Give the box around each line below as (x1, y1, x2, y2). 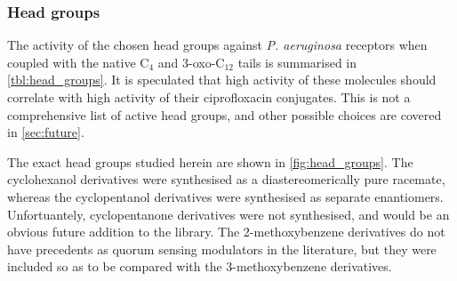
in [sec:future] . (7, 123, 84, 141)
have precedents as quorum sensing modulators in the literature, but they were (7, 239, 437, 258)
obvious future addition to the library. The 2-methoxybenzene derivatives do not (7, 222, 445, 241)
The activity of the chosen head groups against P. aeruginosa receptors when (7, 36, 428, 54)
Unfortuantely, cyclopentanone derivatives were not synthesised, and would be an (7, 205, 450, 223)
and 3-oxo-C (157, 52, 225, 71)
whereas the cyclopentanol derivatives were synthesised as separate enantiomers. (7, 187, 444, 205)
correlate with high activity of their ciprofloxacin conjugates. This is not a (7, 88, 411, 106)
